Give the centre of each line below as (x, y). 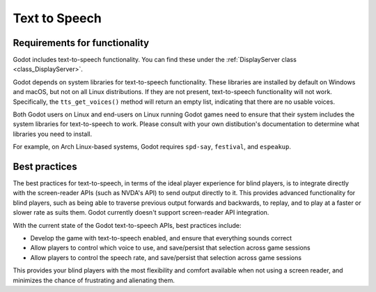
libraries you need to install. (53, 134)
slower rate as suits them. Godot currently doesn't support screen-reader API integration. (141, 213)
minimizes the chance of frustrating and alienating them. (94, 280)
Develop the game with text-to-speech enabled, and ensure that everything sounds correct (161, 238)
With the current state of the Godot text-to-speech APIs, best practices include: (127, 225)
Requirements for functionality (81, 43)
